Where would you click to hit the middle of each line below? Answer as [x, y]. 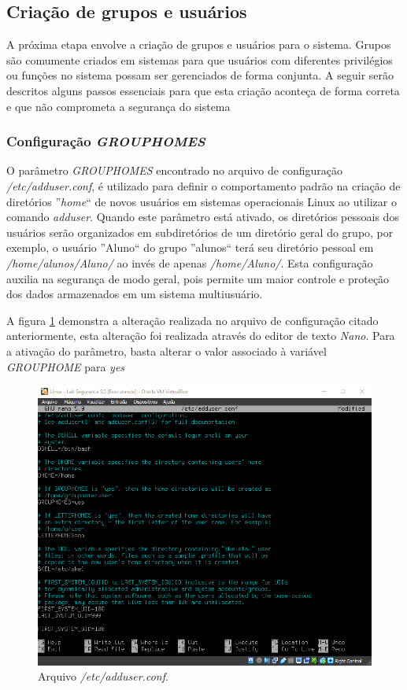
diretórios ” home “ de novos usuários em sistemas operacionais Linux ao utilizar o [202, 201]
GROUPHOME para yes [66, 366]
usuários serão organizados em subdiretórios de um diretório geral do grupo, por [200, 232]
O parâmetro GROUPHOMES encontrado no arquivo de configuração [174, 170]
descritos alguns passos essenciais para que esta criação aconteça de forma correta [203, 90]
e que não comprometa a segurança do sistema [118, 106]
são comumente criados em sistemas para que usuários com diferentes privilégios [200, 59]
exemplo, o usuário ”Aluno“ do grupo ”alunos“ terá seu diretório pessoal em [190, 247]
